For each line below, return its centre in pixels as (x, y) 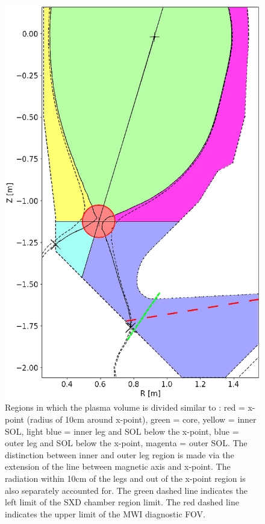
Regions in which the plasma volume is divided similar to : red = (125, 407)
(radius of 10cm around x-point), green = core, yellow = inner (142, 419)
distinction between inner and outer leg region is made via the (120, 454)
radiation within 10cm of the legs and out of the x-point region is (125, 478)
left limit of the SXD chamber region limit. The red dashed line (122, 502)
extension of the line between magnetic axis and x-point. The (118, 466)
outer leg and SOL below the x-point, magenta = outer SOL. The (126, 443)
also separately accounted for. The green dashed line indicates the (126, 490)
